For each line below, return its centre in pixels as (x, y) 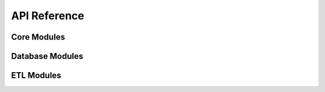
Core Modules (38, 37)
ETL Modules (36, 75)
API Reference (48, 16)
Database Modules (47, 56)
